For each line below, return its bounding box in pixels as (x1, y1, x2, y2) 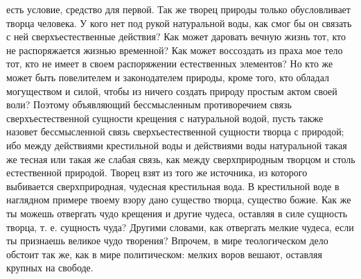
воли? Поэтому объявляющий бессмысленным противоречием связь (6, 97, 292, 112)
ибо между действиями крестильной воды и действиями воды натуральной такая (6, 137, 347, 152)
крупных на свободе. (6, 260, 94, 275)
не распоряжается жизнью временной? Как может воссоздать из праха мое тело (6, 42, 343, 57)
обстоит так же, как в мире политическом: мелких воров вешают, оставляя (6, 246, 322, 261)
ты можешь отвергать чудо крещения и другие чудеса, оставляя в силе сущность (6, 205, 348, 220)
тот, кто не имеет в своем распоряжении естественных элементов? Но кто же (6, 56, 333, 71)
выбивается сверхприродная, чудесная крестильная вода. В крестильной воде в (6, 178, 340, 193)
